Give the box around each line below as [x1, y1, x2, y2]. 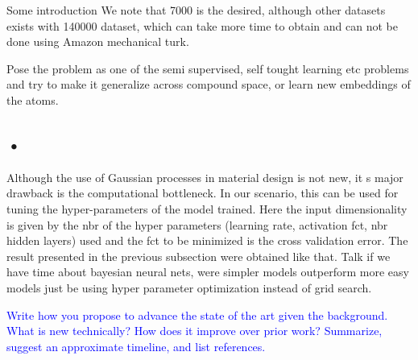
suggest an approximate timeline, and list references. [6, 337, 266, 354]
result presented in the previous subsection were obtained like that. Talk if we [6, 247, 391, 264]
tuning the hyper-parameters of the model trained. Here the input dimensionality [6, 200, 408, 217]
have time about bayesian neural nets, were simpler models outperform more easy [6, 263, 409, 280]
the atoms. [6, 91, 59, 108]
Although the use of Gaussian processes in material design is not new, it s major [6, 168, 404, 185]
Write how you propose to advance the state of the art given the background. [6, 306, 388, 323]
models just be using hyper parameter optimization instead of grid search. [6, 279, 372, 296]
